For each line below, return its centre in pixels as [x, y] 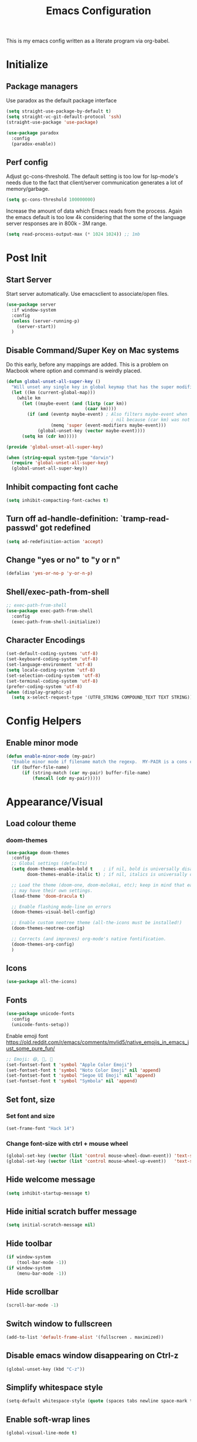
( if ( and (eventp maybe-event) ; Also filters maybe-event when [107, 414]
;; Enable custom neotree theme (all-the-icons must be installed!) [97, 923]
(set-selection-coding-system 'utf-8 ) [53, 676]
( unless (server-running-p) [46, 321]
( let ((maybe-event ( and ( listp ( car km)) [74, 404]
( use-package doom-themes [38, 852]
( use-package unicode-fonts [40, 1014]
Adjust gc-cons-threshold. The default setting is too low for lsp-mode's [92, 176]
